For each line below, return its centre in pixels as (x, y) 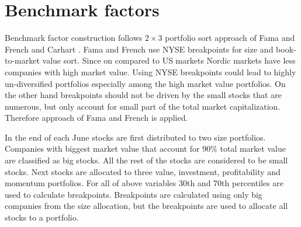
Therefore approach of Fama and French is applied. (96, 118)
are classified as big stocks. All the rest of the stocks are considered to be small (146, 160)
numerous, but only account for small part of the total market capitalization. (143, 106)
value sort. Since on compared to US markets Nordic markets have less (169, 60)
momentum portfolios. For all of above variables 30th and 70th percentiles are (144, 183)
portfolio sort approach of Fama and (230, 38)
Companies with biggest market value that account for (102, 149)
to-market (22, 60)
